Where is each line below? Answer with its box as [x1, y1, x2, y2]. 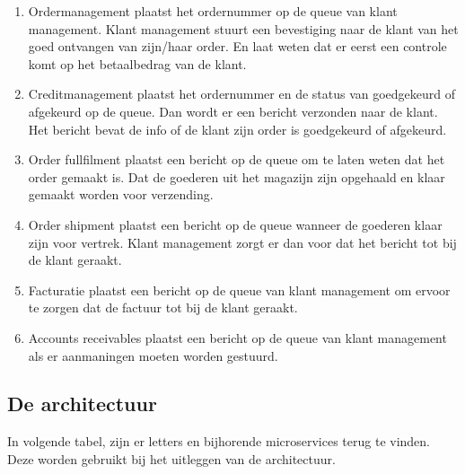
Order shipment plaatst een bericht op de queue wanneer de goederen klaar [28, 215, 443, 233]
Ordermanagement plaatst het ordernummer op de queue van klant [28, 2, 398, 20]
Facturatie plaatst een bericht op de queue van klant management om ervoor [28, 280, 451, 299]
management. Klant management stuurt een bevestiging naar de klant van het [28, 19, 459, 38]
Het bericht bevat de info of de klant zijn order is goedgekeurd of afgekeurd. [28, 119, 447, 138]
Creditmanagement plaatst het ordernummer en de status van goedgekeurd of [28, 84, 456, 103]
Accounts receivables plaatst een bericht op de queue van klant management [28, 328, 447, 347]
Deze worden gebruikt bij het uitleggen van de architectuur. [7, 449, 336, 468]
